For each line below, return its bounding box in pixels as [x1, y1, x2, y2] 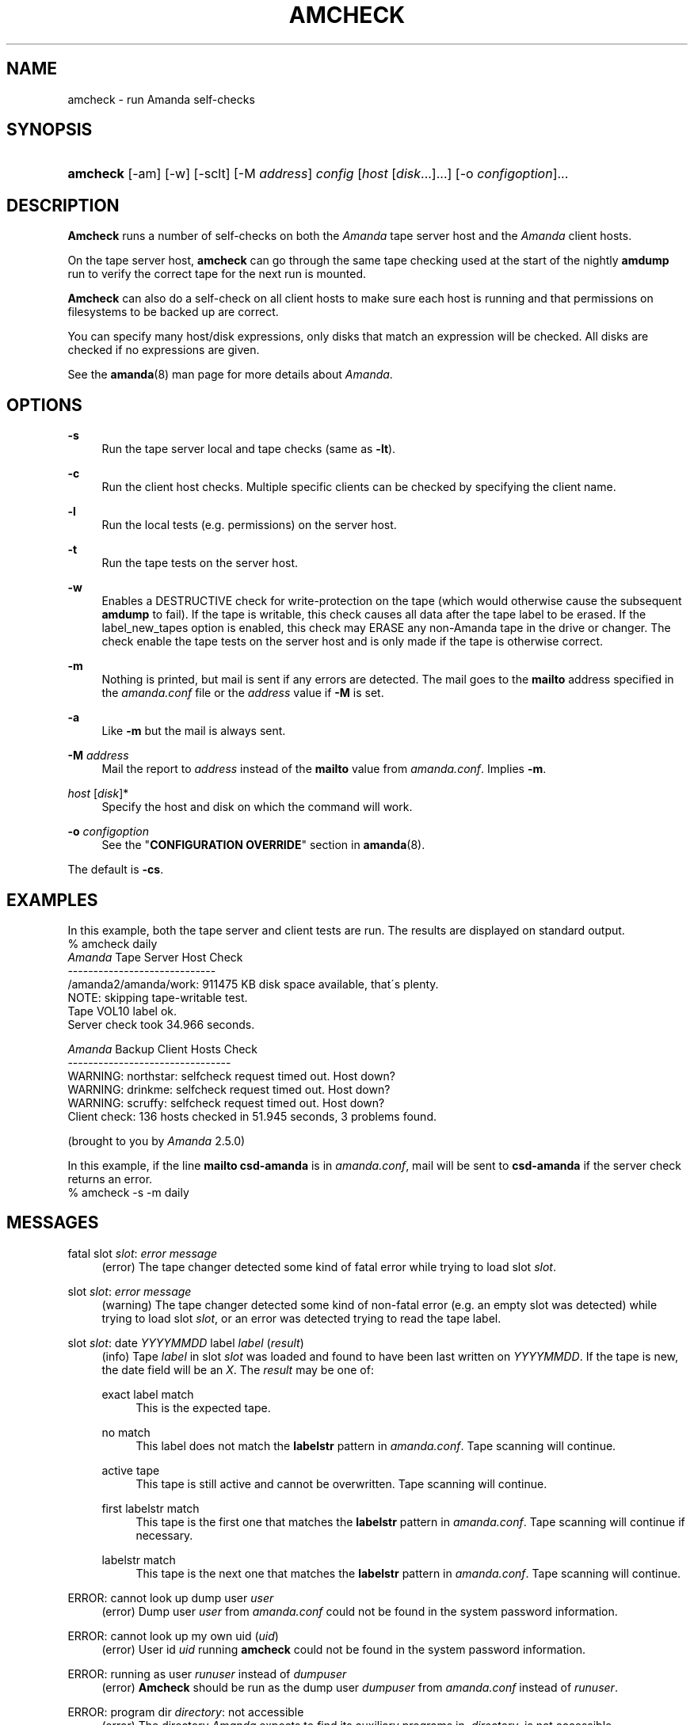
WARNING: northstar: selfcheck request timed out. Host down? [67, 1068, 395, 1083]
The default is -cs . [67, 862, 164, 877]
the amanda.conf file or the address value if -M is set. [101, 686, 384, 700]
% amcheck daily [67, 936, 158, 950]
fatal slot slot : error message [67, 1246, 218, 1260]
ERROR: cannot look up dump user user [67, 1590, 274, 1605]
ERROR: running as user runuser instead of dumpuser [67, 1666, 347, 1681]
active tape [101, 1463, 160, 1477]
